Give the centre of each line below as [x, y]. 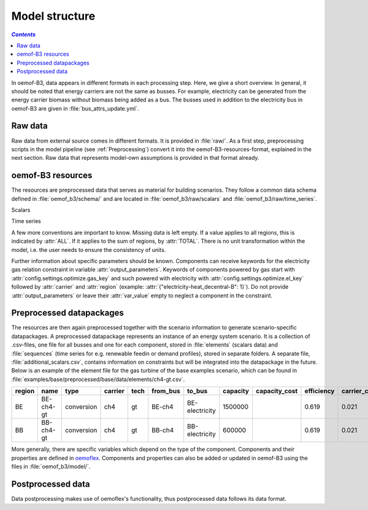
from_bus [166, 391]
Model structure [53, 16]
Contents [24, 34]
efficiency [320, 391]
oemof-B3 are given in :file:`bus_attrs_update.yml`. [75, 108]
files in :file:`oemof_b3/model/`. [51, 466]
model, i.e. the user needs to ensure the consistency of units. [89, 249]
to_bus [197, 391]
